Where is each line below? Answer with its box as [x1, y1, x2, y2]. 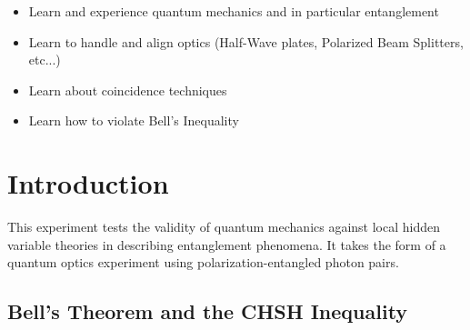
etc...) [28, 50, 61, 69]
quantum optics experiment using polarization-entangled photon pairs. [7, 253, 399, 272]
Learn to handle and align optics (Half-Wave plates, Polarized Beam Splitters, [28, 32, 464, 51]
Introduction [7, 165, 169, 202]
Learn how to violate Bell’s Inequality [28, 111, 239, 130]
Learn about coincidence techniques [28, 80, 227, 99]
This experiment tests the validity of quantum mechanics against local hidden [7, 217, 441, 236]
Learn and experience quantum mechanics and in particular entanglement [28, 2, 439, 20]
